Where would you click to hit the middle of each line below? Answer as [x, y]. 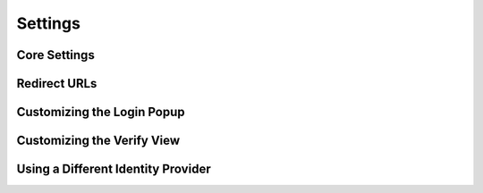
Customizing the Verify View [98, 141]
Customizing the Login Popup [101, 112]
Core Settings [56, 55]
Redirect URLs [57, 84]
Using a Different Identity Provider [114, 169]
